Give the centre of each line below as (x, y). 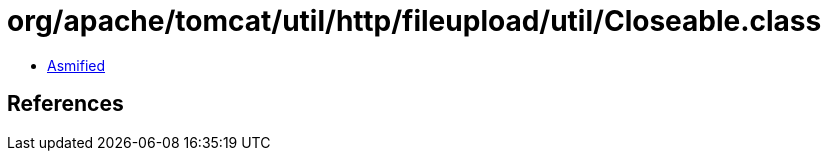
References (65, 104)
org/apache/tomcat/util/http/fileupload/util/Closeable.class (414, 21)
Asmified (76, 65)
